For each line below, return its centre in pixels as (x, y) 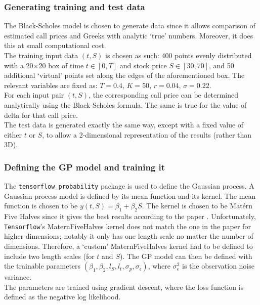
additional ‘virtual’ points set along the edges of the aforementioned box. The (124, 75)
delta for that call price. (41, 115)
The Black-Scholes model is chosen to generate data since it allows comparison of (130, 26)
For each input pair (34, 95)
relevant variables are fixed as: (51, 85)
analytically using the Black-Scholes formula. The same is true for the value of (125, 104)
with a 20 (19, 65)
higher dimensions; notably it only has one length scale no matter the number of (129, 236)
